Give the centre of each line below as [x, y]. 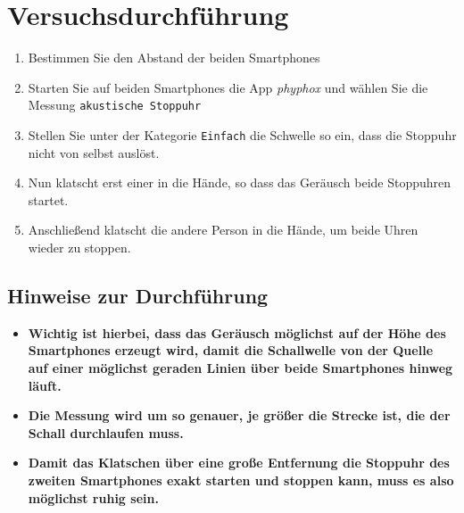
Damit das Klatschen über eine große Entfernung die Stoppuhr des [239, 463]
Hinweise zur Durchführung [138, 295]
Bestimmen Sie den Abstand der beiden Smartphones [174, 58]
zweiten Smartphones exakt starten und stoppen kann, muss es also [241, 480]
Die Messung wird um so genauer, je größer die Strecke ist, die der [239, 415]
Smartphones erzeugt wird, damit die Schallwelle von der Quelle [231, 350]
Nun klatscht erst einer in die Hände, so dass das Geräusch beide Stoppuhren [240, 182]
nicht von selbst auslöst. [94, 152]
